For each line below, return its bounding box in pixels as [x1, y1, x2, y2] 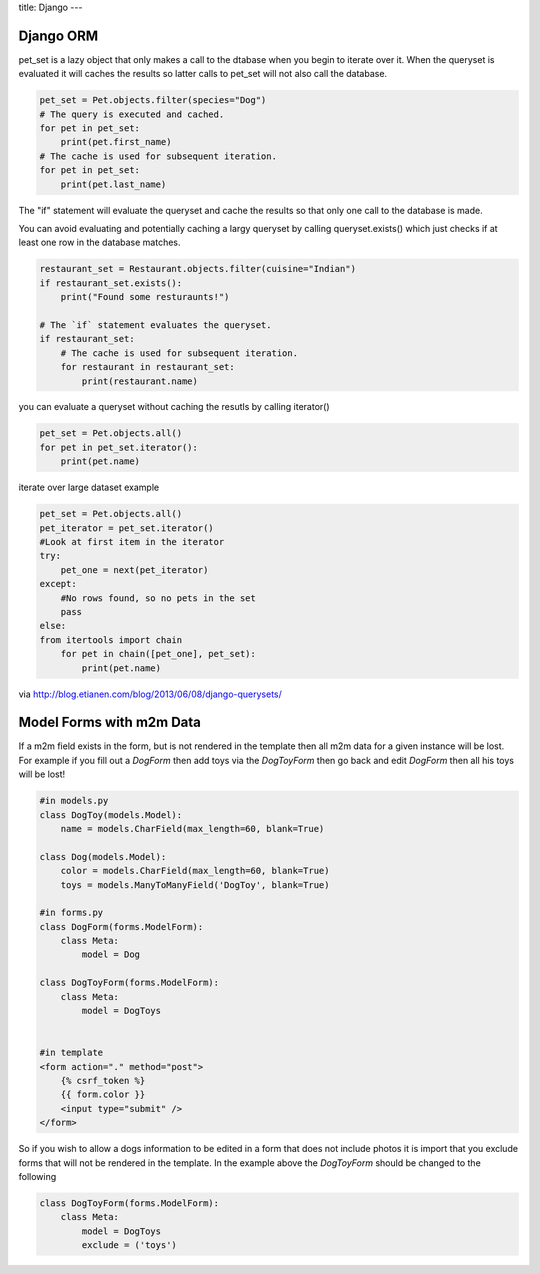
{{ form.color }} [60, 1089, 146, 1100]
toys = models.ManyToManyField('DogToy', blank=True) [60, 879, 330, 890]
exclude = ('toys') [81, 1240, 177, 1251]
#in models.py [39, 795, 109, 807]
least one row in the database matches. [18, 236, 181, 249]
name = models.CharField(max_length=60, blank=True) [60, 823, 325, 834]
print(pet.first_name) [60, 136, 172, 148]
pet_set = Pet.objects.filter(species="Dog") [39, 95, 267, 106]
